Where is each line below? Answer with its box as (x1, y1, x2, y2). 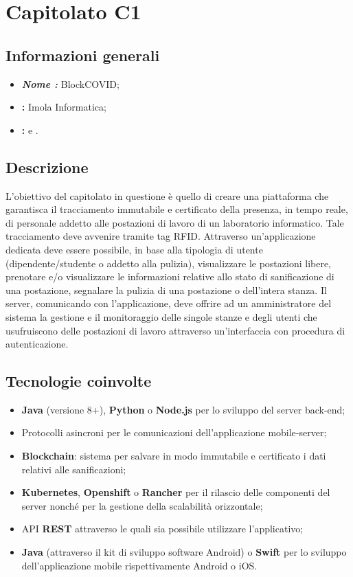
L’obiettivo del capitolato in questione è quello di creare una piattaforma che (5, 188, 329, 203)
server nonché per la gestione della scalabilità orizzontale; (21, 498, 263, 512)
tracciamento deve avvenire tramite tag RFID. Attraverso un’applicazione (5, 229, 316, 243)
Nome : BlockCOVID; (21, 76, 119, 91)
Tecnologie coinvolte (5, 370, 152, 392)
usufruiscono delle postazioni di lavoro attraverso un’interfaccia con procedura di (5, 323, 345, 337)
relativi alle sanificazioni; (21, 462, 126, 476)
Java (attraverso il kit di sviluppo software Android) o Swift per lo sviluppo (21, 545, 347, 559)
